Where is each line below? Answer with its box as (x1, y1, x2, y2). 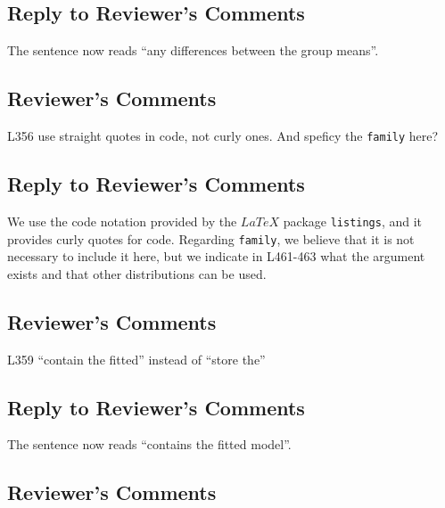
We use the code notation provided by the (7, 211, 237, 230)
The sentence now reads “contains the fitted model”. (7, 435, 292, 454)
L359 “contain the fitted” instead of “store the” (7, 349, 266, 368)
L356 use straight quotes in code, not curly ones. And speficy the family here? (7, 127, 439, 144)
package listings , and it (283, 211, 423, 230)
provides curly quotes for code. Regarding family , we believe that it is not (7, 229, 415, 248)
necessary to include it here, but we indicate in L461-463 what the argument (7, 247, 425, 266)
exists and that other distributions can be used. (7, 264, 267, 283)
